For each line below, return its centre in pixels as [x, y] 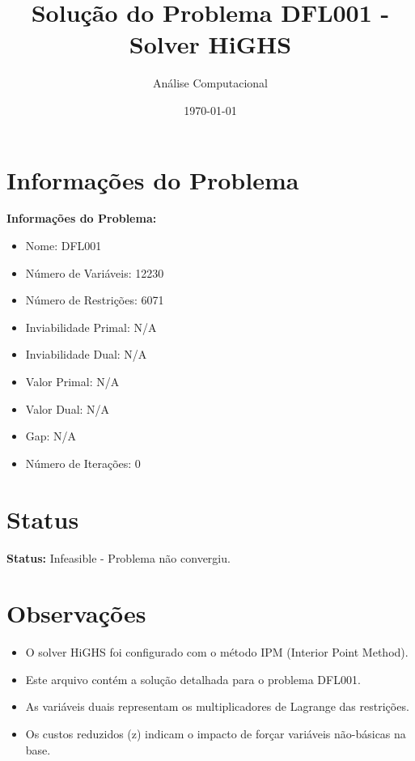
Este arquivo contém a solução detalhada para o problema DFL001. [193, 679]
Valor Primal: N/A [72, 381]
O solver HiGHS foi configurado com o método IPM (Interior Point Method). [217, 652]
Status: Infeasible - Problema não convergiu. [119, 557]
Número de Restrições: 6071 [95, 300]
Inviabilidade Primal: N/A [91, 327]
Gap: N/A [51, 436]
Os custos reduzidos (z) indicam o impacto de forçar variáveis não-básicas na [216, 733]
